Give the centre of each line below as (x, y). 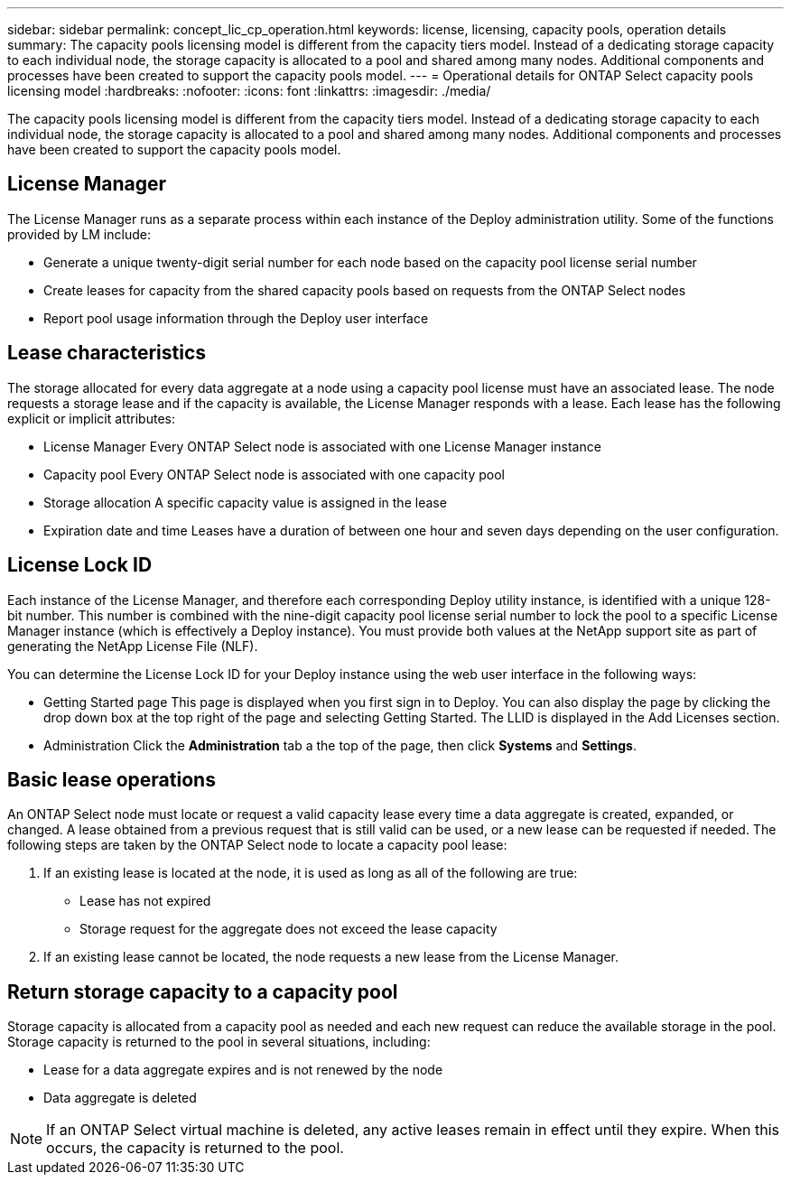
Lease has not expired (145, 901)
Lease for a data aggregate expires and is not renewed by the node (243, 1070)
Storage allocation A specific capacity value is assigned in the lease (245, 502)
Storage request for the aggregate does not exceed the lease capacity (288, 929)
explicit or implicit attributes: (91, 418)
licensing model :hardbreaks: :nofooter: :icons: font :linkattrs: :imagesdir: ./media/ (249, 91)
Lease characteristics (107, 353)
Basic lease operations (112, 779)
